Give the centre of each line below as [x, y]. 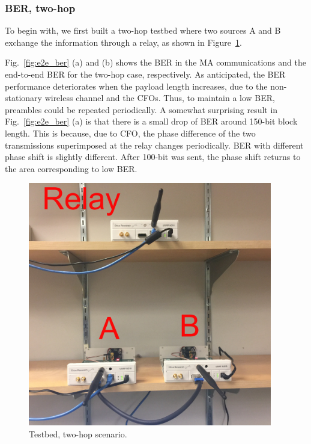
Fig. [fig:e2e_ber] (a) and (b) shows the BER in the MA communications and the [155, 62]
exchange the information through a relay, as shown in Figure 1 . [123, 42]
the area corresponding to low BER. [71, 168]
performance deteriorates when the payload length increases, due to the [136, 86]
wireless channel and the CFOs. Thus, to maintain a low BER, [160, 98]
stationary [23, 98]
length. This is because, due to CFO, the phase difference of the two [130, 133]
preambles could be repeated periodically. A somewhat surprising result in [141, 109]
